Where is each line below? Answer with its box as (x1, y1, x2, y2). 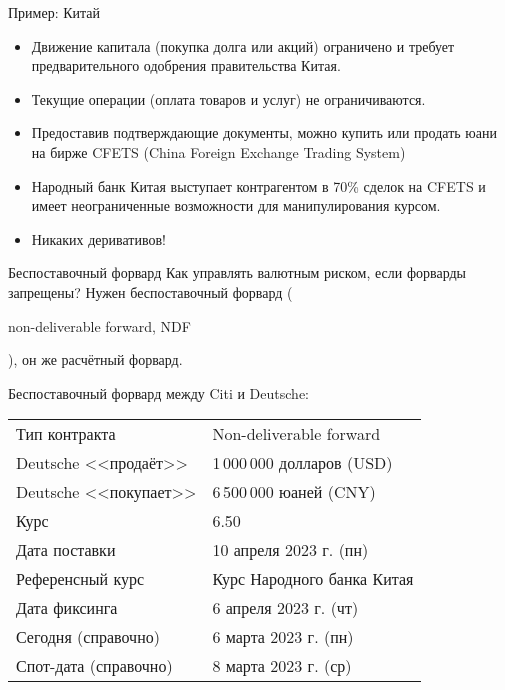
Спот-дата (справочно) (16, 654, 173, 678)
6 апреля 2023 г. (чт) (212, 596, 359, 620)
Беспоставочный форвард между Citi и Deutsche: (8, 382, 309, 403)
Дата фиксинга (16, 596, 118, 620)
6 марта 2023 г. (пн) (212, 625, 354, 649)
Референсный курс (16, 567, 145, 591)
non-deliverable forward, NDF (8, 315, 191, 336)
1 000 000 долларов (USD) (212, 451, 393, 475)
